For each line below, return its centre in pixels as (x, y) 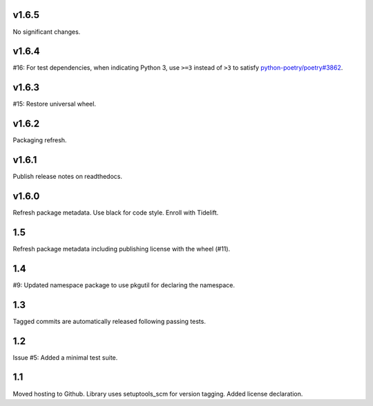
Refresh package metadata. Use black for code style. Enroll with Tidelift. (116, 213)
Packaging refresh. (40, 140)
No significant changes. (47, 32)
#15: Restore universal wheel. (55, 104)
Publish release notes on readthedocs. (68, 177)
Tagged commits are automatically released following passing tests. (109, 321)
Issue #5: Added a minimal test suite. (65, 357)
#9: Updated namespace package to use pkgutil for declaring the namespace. (124, 285)
